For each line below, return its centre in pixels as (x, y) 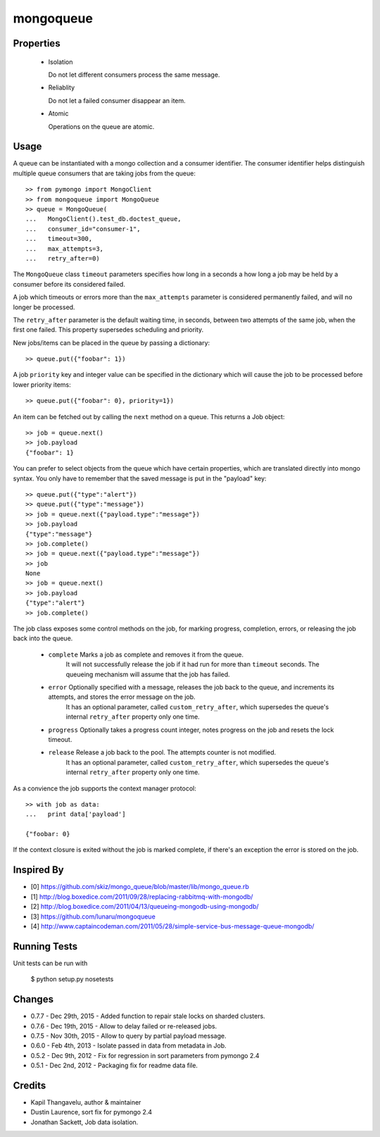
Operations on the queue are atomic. (101, 126)
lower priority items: (42, 385)
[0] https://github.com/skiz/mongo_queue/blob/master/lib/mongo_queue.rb (140, 887)
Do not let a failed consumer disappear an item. (117, 100)
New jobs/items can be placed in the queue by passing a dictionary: (112, 342)
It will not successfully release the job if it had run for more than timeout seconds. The (192, 664)
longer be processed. (44, 307)
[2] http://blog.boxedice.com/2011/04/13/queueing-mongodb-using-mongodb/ (145, 907)
